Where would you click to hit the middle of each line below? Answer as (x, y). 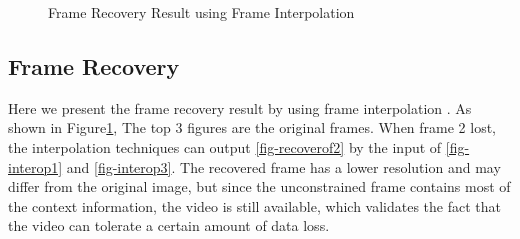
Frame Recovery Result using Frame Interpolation (201, 12)
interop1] (35, 166)
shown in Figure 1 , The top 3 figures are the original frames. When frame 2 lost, (252, 127)
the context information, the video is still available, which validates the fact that (254, 205)
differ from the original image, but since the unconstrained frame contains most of (259, 186)
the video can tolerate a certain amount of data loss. (169, 225)
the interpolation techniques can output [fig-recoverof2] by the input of (225, 146)
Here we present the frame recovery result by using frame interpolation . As (240, 107)
